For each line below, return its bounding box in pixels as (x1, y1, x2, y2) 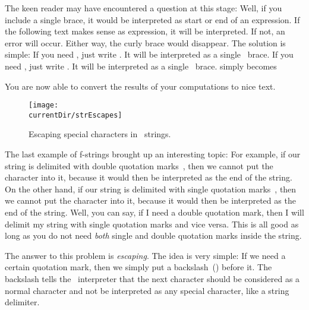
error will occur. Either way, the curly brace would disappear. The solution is (5, 36, 286, 49)
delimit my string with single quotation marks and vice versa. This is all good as (5, 217, 299, 230)
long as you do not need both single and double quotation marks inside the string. (5, 229, 302, 242)
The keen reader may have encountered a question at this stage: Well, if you (5, 2, 282, 14)
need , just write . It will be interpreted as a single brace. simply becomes (5, 59, 277, 72)
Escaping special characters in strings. (29, 128, 171, 140)
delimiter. (5, 296, 40, 308)
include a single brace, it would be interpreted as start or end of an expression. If (5, 13, 300, 26)
